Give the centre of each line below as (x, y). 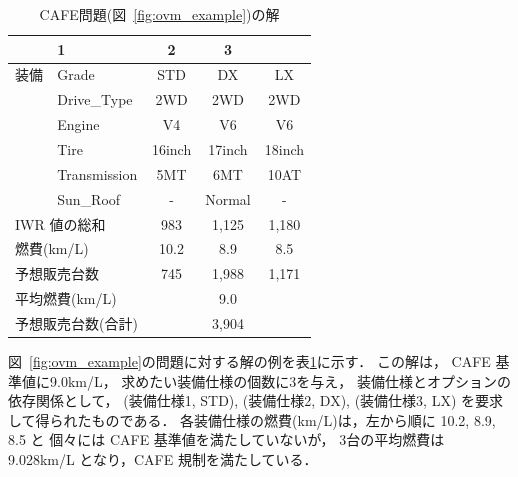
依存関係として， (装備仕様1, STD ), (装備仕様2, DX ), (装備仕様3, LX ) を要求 (256, 400)
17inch (228, 148)
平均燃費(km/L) (66, 298)
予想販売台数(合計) (76, 322)
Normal (228, 198)
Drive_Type (95, 99)
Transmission (97, 173)
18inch (284, 148)
